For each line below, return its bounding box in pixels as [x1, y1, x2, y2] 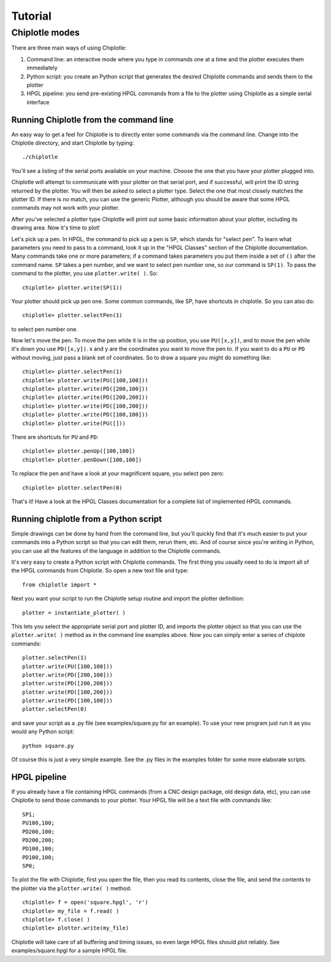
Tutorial [11, 9, 52, 23]
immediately [26, 64, 58, 72]
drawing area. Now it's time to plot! [11, 224, 101, 231]
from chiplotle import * [22, 581, 97, 588]
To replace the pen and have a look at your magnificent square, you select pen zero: [11, 470, 224, 477]
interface [26, 98, 50, 106]
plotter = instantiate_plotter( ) [22, 609, 126, 616]
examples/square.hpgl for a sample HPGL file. [11, 947, 127, 954]
